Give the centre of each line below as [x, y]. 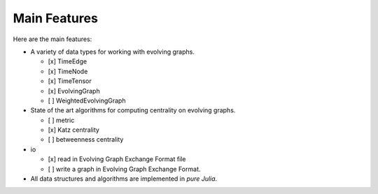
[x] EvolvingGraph [74, 91]
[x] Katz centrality [73, 130]
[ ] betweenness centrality [86, 140]
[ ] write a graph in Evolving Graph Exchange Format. [124, 169]
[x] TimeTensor [70, 81]
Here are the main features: [52, 39]
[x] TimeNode [68, 71]
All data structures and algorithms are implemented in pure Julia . [124, 179]
